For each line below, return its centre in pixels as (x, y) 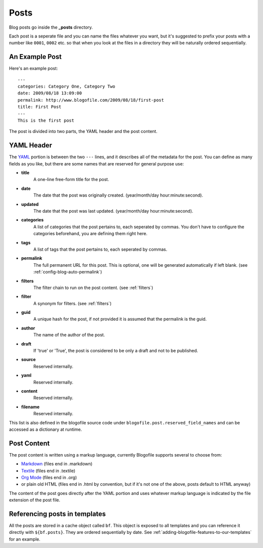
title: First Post (40, 107)
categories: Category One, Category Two (66, 87)
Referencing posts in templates (57, 514)
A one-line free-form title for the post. (71, 180)
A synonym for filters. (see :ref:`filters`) (73, 303)
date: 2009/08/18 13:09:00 (50, 93)
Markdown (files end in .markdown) (57, 464)
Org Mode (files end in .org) (49, 477)
